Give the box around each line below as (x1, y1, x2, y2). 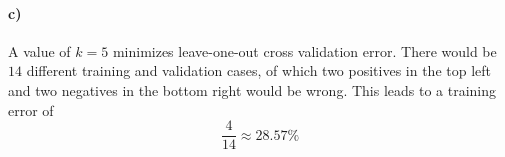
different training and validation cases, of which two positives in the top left (26, 60, 491, 81)
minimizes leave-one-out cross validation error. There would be (112, 40, 497, 61)
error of (8, 99, 54, 120)
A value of (8, 40, 71, 61)
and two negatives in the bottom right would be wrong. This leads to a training (8, 79, 497, 100)
